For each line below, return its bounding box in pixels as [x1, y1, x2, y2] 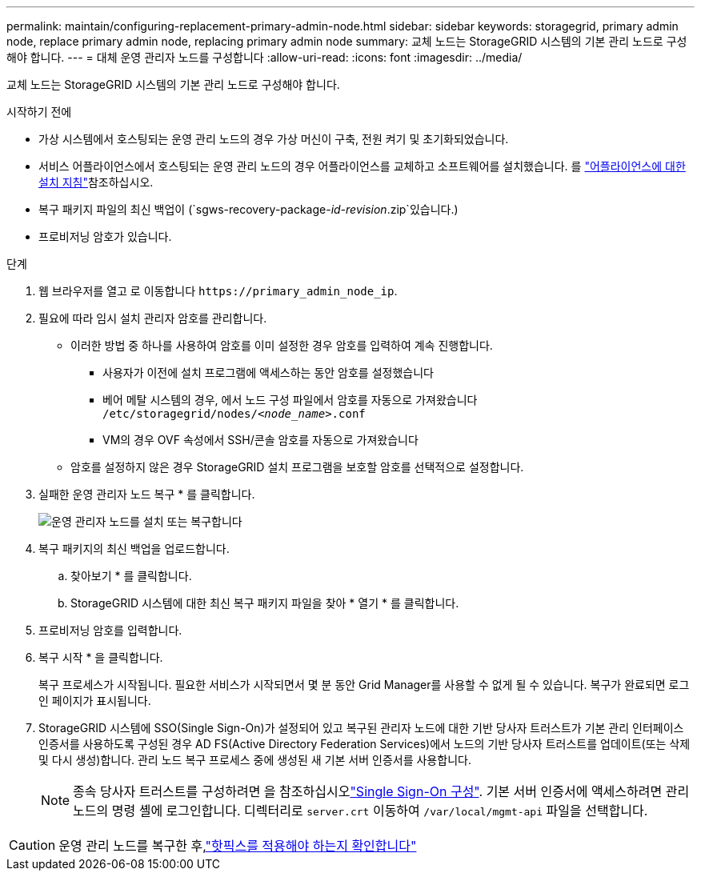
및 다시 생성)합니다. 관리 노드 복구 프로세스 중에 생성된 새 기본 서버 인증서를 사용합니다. [38, 753, 471, 767]
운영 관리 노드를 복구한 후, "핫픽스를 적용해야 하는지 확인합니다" [58, 838, 417, 854]
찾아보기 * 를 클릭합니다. [70, 569, 192, 583]
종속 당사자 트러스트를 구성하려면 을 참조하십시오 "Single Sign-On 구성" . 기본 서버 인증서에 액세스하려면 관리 [73, 783, 690, 799]
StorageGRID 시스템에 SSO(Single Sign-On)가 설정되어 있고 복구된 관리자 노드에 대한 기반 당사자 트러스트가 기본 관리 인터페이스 [38, 721, 684, 735]
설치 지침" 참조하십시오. [38, 175, 154, 189]
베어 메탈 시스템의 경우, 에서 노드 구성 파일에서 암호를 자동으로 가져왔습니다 [102, 393, 478, 406]
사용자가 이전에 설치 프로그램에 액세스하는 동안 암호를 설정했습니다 [102, 366, 434, 379]
